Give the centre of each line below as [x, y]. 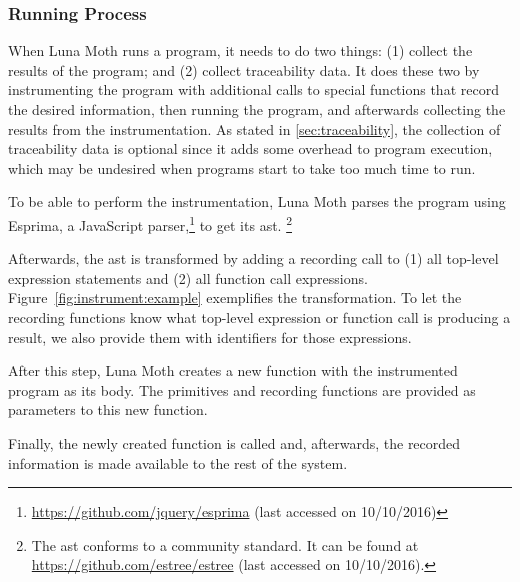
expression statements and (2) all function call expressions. [188, 277]
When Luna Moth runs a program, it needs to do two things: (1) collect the [240, 50]
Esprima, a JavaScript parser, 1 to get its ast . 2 [150, 223]
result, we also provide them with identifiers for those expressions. [210, 336]
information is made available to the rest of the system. [178, 462]
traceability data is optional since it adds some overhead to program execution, [250, 148]
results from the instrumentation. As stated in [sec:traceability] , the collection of [254, 128]
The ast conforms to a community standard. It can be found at [225, 544]
